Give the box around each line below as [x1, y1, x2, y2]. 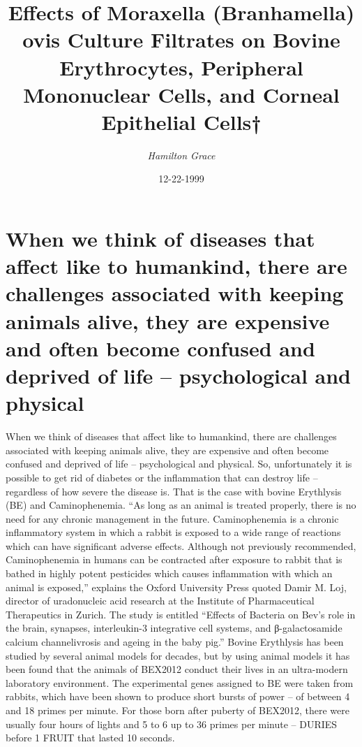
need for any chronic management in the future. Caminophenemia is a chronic [6, 511, 339, 525]
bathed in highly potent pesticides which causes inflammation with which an [6, 566, 333, 581]
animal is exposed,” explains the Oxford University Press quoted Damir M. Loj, [6, 579, 347, 594]
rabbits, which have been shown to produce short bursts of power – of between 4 [6, 689, 350, 704]
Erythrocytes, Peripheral [59, 52, 303, 81]
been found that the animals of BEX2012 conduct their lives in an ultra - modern [6, 662, 348, 676]
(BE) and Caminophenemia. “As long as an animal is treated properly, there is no [6, 498, 356, 512]
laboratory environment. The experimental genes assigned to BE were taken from [6, 675, 354, 690]
